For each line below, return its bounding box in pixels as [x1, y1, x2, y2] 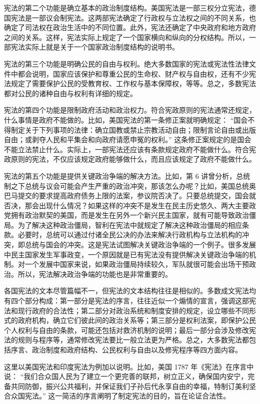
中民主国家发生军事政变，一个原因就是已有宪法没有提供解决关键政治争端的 [4, 249, 249, 259]
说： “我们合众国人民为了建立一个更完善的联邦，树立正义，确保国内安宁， [4, 371, 248, 381]
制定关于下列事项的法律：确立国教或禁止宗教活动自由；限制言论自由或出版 [10, 124, 256, 135]
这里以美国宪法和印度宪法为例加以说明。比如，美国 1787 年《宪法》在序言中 [4, 361, 254, 371]
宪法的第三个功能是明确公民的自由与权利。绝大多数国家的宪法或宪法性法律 [4, 58, 249, 69]
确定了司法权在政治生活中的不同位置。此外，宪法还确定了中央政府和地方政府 [4, 22, 256, 33]
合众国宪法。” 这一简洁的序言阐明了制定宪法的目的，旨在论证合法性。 [4, 390, 230, 401]
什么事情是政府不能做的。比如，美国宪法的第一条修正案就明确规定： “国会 [4, 114, 248, 125]
